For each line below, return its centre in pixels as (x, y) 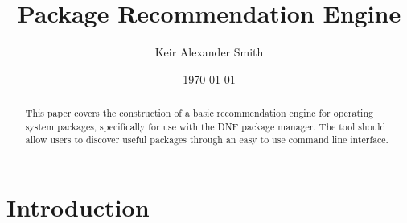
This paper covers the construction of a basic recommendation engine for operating (199, 113)
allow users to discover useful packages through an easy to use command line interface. (207, 140)
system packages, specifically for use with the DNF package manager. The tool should (206, 126)
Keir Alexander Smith (209, 52)
